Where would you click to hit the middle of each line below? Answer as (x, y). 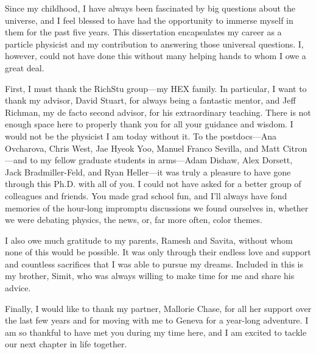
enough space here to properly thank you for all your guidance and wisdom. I (149, 124)
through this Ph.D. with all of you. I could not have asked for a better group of (153, 184)
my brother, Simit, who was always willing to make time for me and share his (150, 276)
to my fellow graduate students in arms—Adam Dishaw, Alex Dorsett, (161, 160)
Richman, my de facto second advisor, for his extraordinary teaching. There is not (158, 112)
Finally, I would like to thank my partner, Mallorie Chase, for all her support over (158, 308)
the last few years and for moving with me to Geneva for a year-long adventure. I (157, 320)
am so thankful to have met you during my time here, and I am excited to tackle (156, 332)
